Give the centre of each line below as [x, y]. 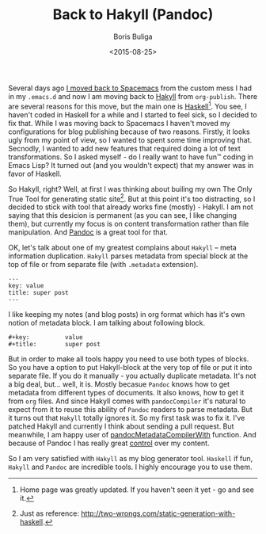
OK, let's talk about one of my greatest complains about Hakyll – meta [123, 248]
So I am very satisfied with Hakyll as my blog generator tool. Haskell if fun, [131, 459]
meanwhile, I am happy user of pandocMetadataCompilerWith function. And [133, 435]
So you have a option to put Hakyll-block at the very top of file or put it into [130, 368]
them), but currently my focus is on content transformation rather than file [129, 224]
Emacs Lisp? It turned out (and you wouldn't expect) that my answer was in [131, 165]
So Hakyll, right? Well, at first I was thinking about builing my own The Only [130, 189]
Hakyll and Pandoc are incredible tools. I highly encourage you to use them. [130, 467]
